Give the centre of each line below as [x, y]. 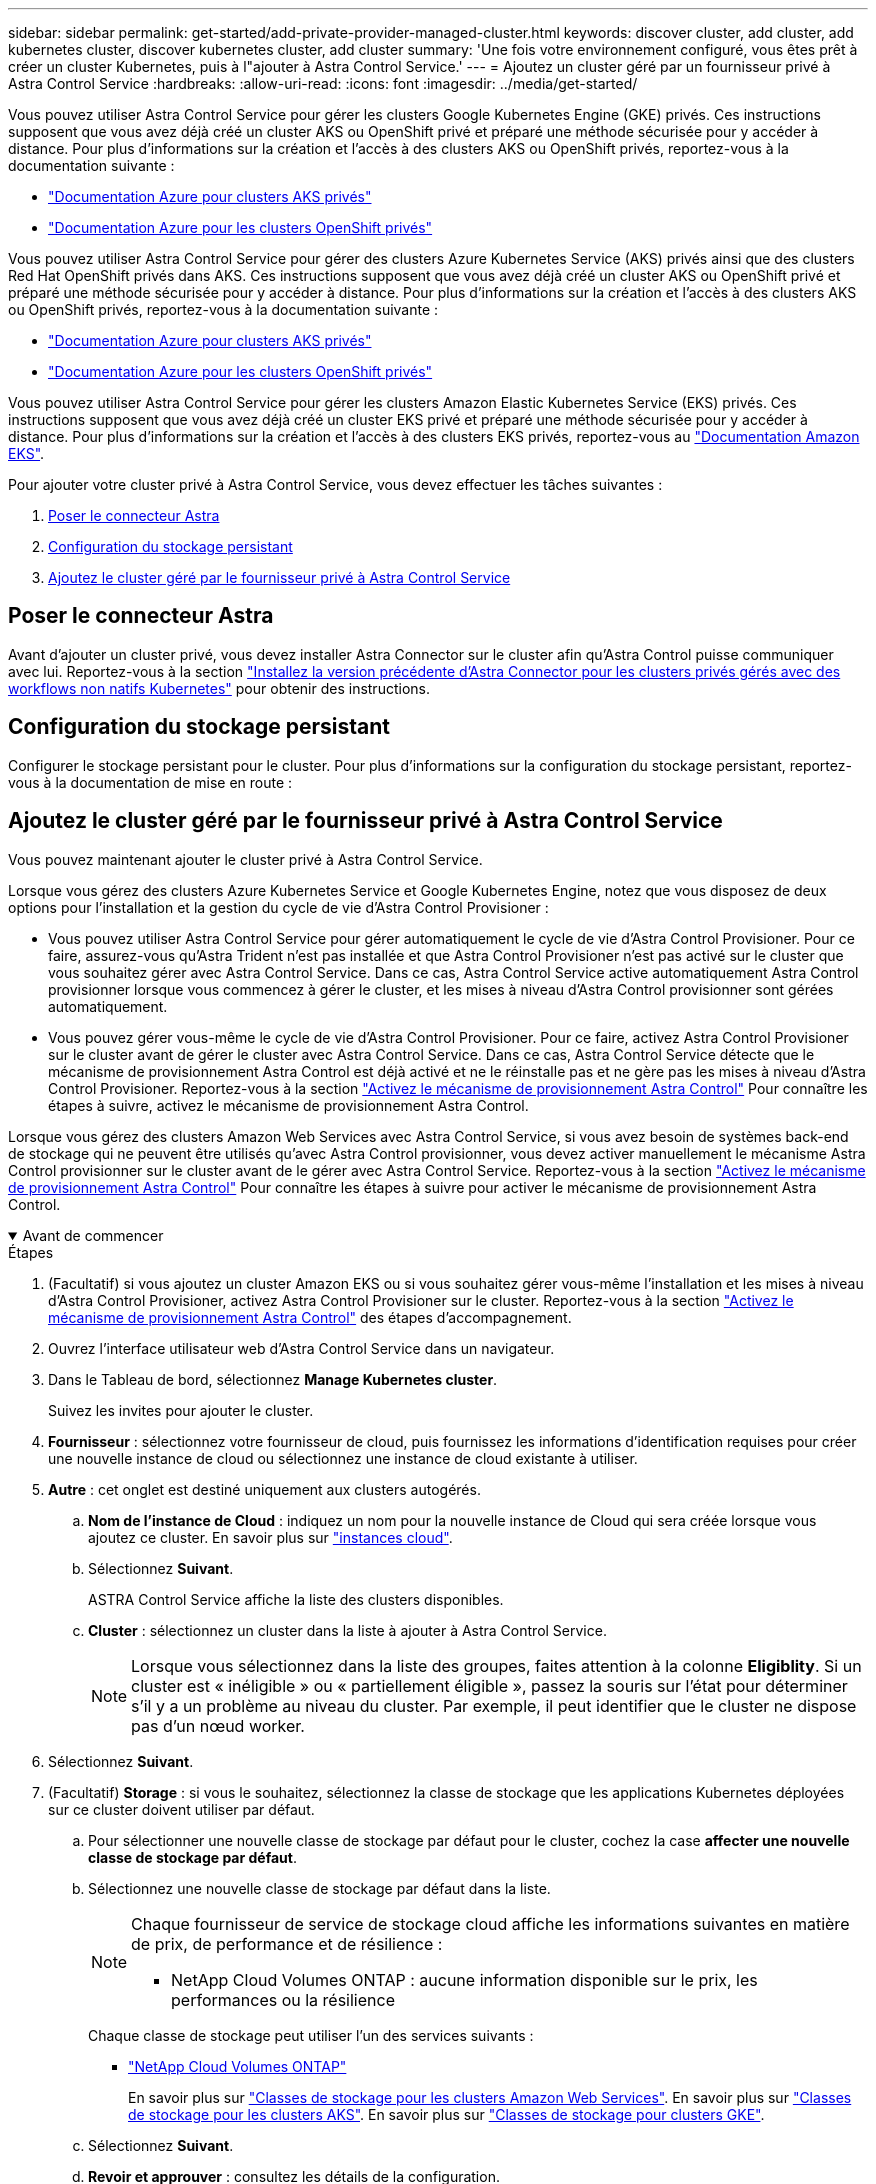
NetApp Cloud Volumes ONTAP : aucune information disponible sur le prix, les [464, 1979]
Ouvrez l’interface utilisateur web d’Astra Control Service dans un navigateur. [301, 1348]
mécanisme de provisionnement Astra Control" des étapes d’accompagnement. [310, 1317]
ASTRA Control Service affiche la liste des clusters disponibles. [296, 1599]
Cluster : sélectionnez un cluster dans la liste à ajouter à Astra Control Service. [347, 1630]
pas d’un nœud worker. [218, 1725]
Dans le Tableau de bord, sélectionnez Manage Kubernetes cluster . [273, 1379]
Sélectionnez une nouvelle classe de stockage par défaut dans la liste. [319, 1888]
